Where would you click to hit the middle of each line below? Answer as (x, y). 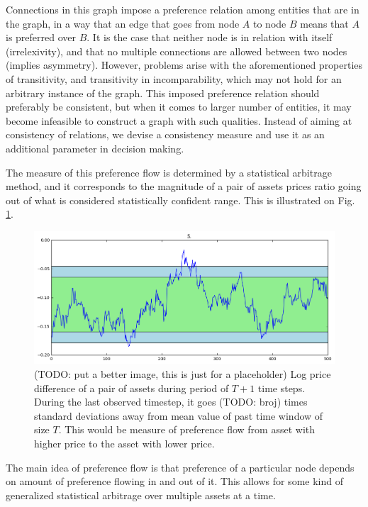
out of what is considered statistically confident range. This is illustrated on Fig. (180, 200)
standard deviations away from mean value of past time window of (179, 415)
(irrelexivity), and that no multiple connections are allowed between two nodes (177, 51)
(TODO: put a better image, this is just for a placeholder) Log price (183, 373)
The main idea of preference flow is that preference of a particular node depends (180, 467)
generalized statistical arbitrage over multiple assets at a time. (141, 495)
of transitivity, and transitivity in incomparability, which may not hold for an (174, 78)
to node (269, 23)
